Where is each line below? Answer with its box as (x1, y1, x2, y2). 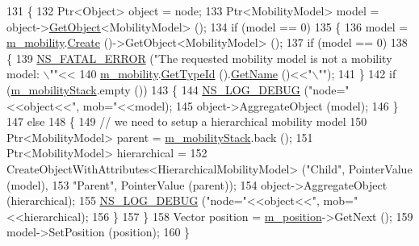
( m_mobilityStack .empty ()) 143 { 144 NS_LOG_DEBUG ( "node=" (6, 81, 350, 98)
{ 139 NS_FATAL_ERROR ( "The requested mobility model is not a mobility (6, 49, 392, 66)
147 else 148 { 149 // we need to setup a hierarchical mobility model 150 (6, 113, 367, 130)
